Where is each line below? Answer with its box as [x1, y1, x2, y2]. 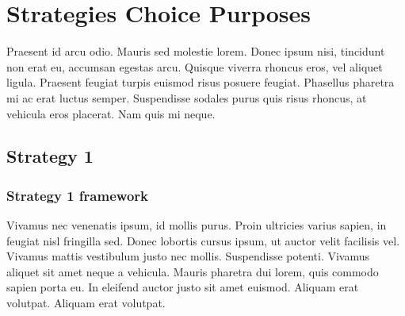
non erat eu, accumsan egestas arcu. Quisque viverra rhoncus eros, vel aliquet [6, 58, 383, 75]
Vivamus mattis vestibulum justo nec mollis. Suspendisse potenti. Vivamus [6, 248, 370, 264]
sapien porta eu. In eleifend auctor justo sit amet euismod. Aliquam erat [6, 279, 359, 295]
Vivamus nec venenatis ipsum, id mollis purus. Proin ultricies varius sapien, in [6, 217, 387, 233]
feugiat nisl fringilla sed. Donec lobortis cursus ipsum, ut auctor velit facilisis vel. [6, 232, 400, 249]
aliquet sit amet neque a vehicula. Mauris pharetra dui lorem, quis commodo [6, 263, 379, 279]
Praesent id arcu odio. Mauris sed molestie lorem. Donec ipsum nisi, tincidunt [6, 43, 385, 60]
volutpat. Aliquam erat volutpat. [6, 295, 166, 311]
